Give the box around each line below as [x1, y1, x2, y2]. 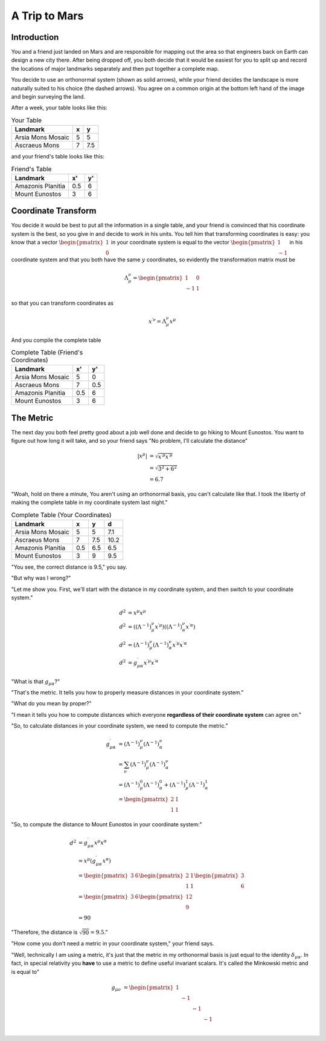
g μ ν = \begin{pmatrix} [111, 984, 174, 992]
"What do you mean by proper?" [11, 700, 92, 707]
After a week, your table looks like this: [11, 104, 108, 111]
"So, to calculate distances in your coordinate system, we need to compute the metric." [11, 722, 229, 729]
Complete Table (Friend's [11, 348, 83, 357]
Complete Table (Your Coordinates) [11, 511, 112, 519]
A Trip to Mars [11, 9, 84, 22]
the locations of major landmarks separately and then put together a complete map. [11, 65, 220, 72]
